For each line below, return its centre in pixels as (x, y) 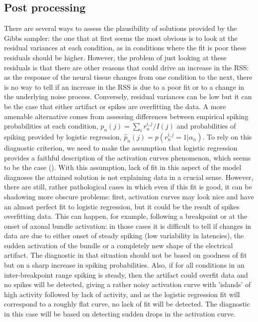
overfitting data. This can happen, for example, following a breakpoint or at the (126, 216)
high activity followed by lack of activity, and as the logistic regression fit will (122, 294)
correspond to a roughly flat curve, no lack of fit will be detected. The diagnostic (127, 304)
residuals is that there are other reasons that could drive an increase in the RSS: (127, 67)
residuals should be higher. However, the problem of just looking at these (115, 57)
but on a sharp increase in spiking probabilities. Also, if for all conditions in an (124, 265)
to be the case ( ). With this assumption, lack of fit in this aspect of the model (123, 167)
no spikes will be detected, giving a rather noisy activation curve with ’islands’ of (128, 284)
